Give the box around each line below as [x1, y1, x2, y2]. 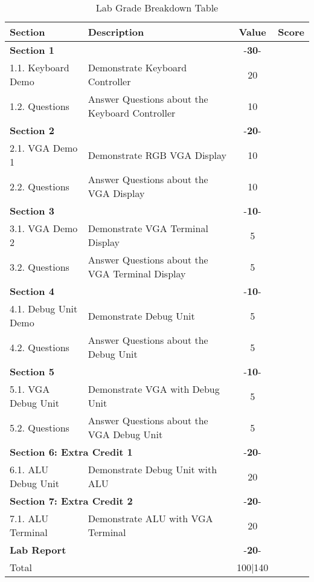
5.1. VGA [10, 382, 50, 396]
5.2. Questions [10, 420, 69, 435]
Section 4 [10, 284, 54, 298]
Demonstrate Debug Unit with [88, 462, 217, 476]
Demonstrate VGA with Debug [88, 382, 220, 396]
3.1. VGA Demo [10, 221, 78, 235]
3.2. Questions [10, 259, 69, 274]
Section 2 [10, 123, 54, 137]
